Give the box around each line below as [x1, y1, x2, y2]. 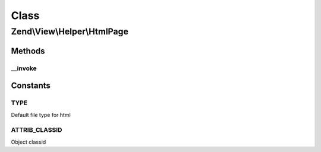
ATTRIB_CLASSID [11, 126, 62, 134]
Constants [11, 81, 51, 91]
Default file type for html [11, 111, 71, 118]
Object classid [11, 138, 46, 145]
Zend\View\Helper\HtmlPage [11, 26, 129, 37]
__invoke [11, 64, 37, 72]
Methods [11, 46, 45, 56]
